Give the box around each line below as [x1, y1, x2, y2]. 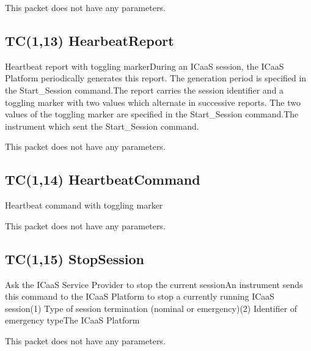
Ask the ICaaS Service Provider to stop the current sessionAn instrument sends [5, 278, 303, 290]
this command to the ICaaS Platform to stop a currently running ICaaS [5, 290, 275, 303]
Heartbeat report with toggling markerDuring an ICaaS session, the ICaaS [5, 59, 284, 72]
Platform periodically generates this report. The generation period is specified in [5, 72, 307, 84]
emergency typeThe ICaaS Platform [5, 314, 140, 327]
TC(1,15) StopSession [5, 249, 145, 268]
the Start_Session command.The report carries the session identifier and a [5, 83, 284, 96]
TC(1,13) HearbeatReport [5, 31, 174, 50]
